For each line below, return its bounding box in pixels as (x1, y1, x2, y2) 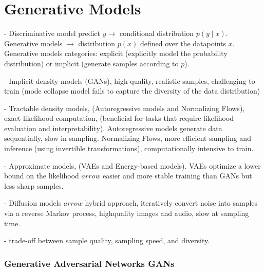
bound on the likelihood (4, 170, 79, 181)
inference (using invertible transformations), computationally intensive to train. (4, 143, 254, 154)
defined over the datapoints (140, 38, 226, 48)
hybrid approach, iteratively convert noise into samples (85, 197, 258, 208)
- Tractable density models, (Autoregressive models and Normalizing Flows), (4, 102, 245, 113)
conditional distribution (119, 28, 194, 39)
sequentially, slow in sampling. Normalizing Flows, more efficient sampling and (4, 133, 251, 143)
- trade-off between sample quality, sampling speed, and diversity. (4, 235, 210, 246)
